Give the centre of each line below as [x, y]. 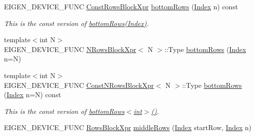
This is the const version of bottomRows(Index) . [76, 23]
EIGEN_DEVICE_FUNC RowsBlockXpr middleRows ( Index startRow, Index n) [128, 127]
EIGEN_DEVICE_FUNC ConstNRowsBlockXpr [79, 85]
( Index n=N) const [33, 95]
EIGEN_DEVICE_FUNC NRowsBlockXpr [70, 49]
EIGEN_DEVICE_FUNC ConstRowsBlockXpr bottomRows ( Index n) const [121, 6]
